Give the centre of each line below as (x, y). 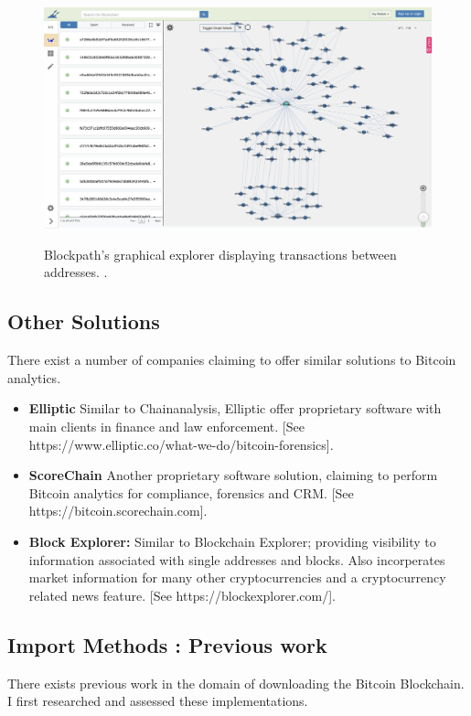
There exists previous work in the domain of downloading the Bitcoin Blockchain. (236, 683)
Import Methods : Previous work (167, 644)
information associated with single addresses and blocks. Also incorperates (237, 559)
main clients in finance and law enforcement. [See (166, 426)
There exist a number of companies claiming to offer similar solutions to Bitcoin (232, 360)
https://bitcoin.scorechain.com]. (118, 511)
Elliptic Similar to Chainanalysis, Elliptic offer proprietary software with (235, 408)
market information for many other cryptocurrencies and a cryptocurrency (237, 577)
